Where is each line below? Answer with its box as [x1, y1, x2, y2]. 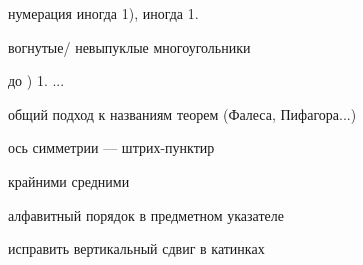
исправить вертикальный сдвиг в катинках [8, 238, 265, 259]
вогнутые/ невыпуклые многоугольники [8, 36, 251, 57]
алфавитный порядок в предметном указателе [8, 204, 284, 225]
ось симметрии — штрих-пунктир [8, 137, 215, 158]
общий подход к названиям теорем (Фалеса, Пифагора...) [8, 103, 357, 124]
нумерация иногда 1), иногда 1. [8, 3, 199, 23]
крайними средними [8, 170, 130, 191]
